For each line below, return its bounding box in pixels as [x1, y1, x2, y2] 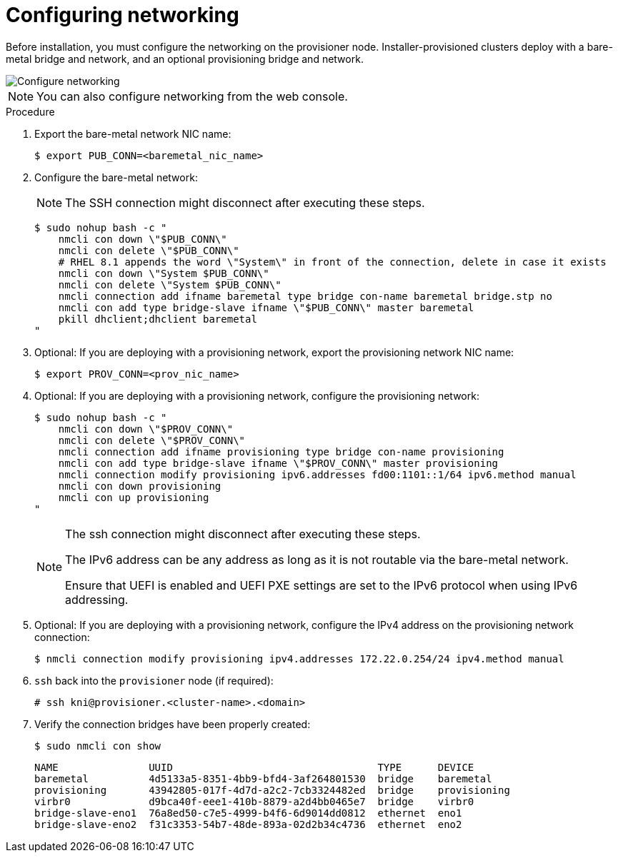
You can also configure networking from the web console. [36, 89, 348, 104]
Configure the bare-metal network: [34, 171, 198, 183]
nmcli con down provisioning [58, 480, 221, 492]
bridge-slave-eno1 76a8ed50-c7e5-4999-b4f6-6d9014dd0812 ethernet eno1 [34, 807, 462, 819]
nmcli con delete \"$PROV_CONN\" [58, 434, 246, 446]
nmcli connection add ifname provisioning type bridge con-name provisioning [58, 445, 504, 458]
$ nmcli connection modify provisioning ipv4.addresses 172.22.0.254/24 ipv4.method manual [34, 652, 564, 665]
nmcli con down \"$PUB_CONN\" [58, 233, 227, 245]
